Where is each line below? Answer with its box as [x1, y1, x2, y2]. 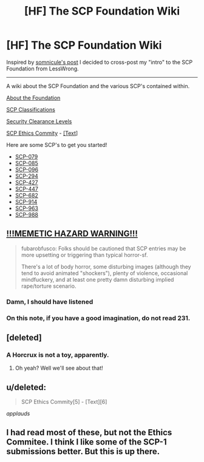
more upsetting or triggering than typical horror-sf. [21, 251, 148, 259]
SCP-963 [15, 205, 38, 212]
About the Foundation [6, 94, 61, 101]
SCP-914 [15, 198, 38, 205]
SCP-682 [15, 191, 38, 199]
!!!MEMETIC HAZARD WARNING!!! [6, 229, 138, 239]
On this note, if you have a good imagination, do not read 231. [6, 314, 191, 322]
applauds [6, 410, 30, 417]
